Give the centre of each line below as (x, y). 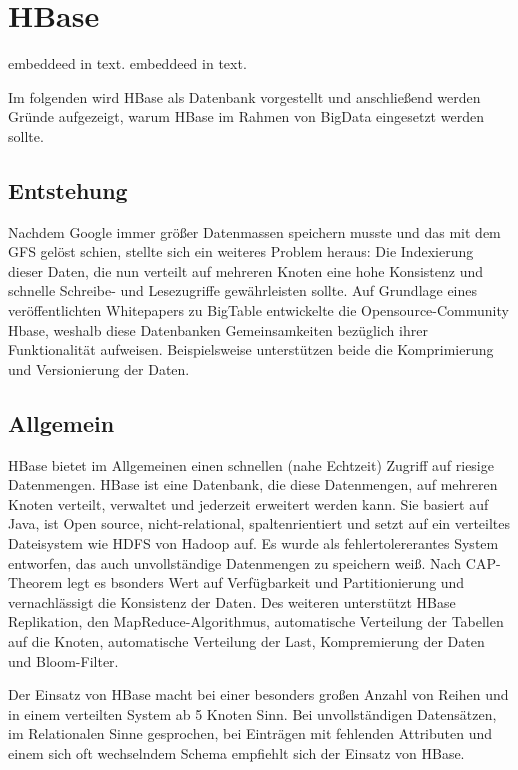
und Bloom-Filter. (63, 660)
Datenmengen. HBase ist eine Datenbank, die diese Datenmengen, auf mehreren (253, 484)
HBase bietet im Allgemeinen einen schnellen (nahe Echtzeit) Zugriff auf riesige (251, 464)
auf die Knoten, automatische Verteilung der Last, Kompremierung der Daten (246, 641)
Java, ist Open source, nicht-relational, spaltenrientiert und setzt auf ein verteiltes (259, 523)
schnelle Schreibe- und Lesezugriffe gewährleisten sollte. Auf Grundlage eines (243, 290)
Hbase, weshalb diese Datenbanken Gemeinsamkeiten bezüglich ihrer (218, 329)
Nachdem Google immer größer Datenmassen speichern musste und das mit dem (254, 231)
